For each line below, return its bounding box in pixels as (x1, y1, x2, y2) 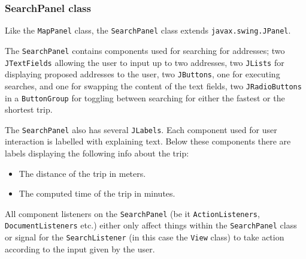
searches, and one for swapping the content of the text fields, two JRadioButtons (5, 79, 302, 92)
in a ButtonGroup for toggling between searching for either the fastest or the (5, 91, 285, 104)
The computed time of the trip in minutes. (19, 187, 175, 200)
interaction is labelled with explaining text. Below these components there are (5, 135, 291, 147)
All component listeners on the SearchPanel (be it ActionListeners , (5, 207, 260, 219)
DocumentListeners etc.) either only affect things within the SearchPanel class (5, 219, 297, 231)
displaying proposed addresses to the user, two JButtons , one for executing (5, 68, 280, 80)
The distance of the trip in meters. (19, 167, 146, 179)
